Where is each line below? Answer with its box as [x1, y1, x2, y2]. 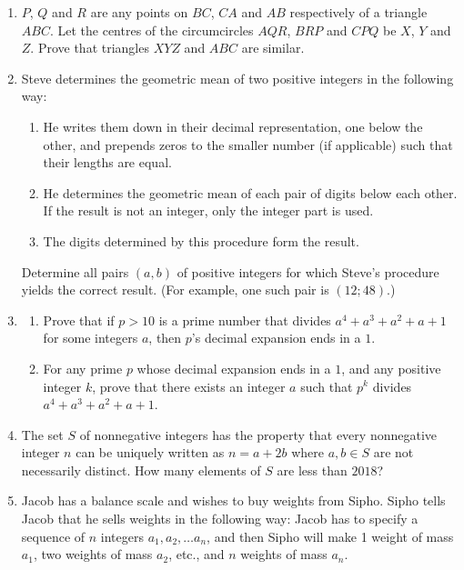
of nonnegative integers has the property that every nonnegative [79, 425, 437, 444]
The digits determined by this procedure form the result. [43, 231, 359, 250]
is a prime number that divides [158, 310, 331, 329]
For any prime [43, 358, 123, 377]
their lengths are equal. [43, 153, 172, 172]
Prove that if [43, 310, 115, 329]
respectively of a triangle [289, 3, 428, 21]
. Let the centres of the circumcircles [49, 20, 254, 39]
